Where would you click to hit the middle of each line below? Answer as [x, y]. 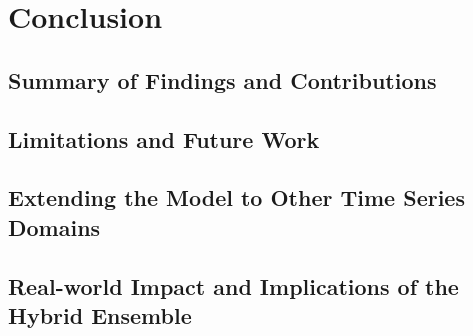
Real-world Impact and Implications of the [233, 285]
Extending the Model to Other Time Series [236, 197]
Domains [54, 226]
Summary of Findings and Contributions [222, 79]
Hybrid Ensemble [100, 314]
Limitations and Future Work [164, 138]
